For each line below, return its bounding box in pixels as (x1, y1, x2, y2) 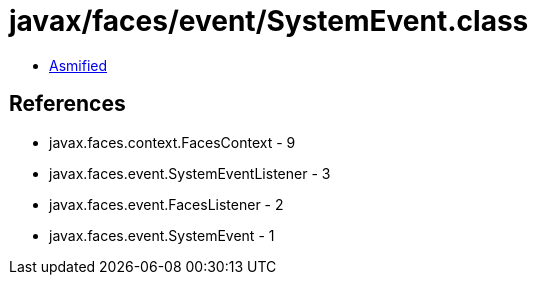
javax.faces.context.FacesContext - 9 (49, 133, 296, 151)
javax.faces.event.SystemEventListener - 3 (49, 164, 331, 182)
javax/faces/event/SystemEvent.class (9, 4, 529, 38)
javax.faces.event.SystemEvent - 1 (49, 226, 275, 244)
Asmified (49, 56, 108, 74)
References (9, 91, 126, 117)
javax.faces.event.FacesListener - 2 (49, 195, 284, 213)
